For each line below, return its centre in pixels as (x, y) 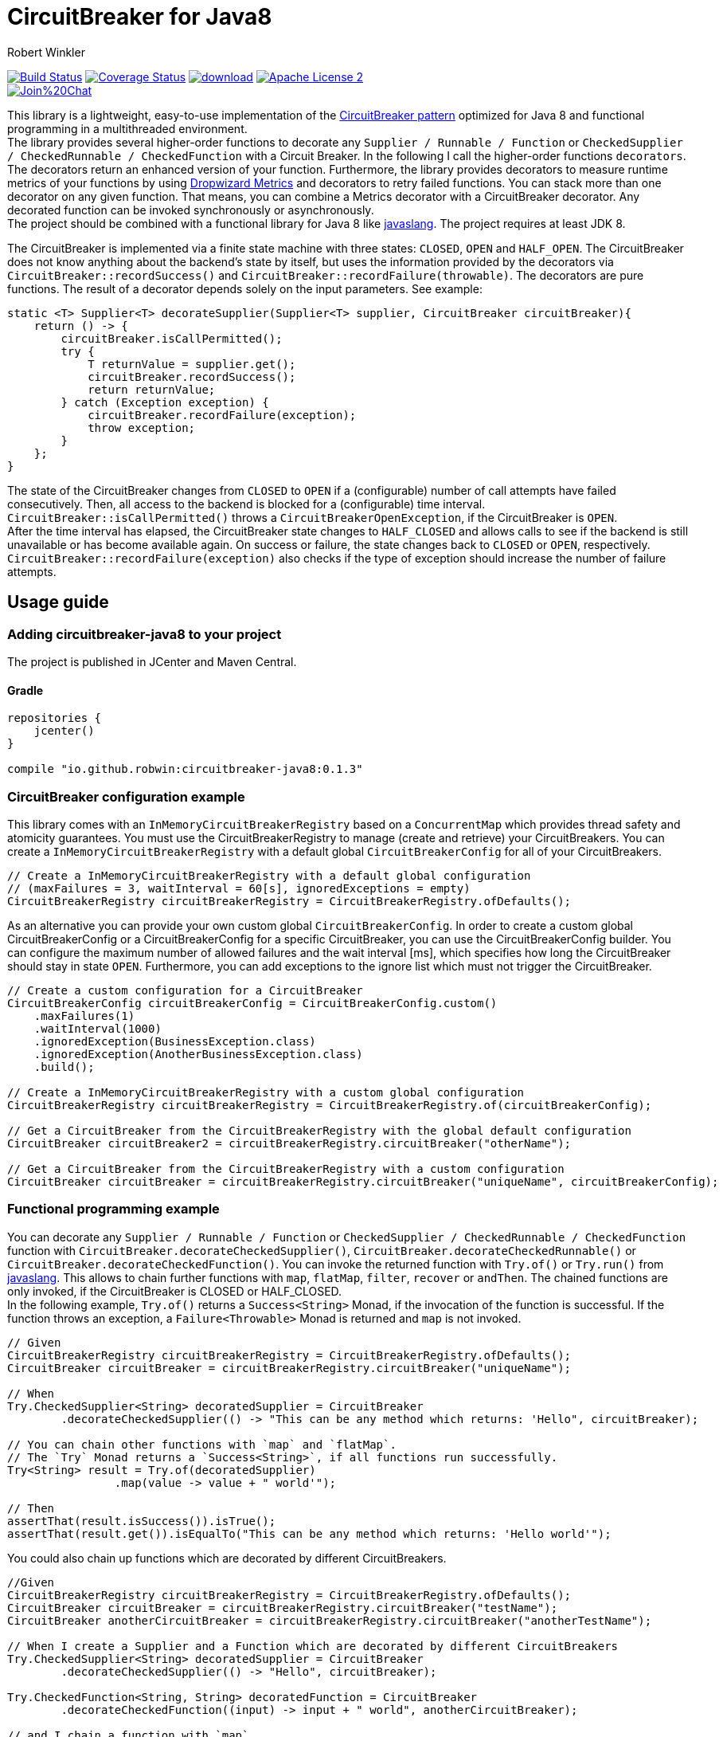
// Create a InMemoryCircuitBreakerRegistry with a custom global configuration (266, 1092)
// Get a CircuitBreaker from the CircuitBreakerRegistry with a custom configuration (286, 1168)
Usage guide (58, 602)
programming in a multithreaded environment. (127, 128)
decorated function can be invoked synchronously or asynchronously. (191, 210)
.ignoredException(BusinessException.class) (175, 1041)
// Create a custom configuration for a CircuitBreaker (185, 990)
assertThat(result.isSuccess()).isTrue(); (142, 1521)
